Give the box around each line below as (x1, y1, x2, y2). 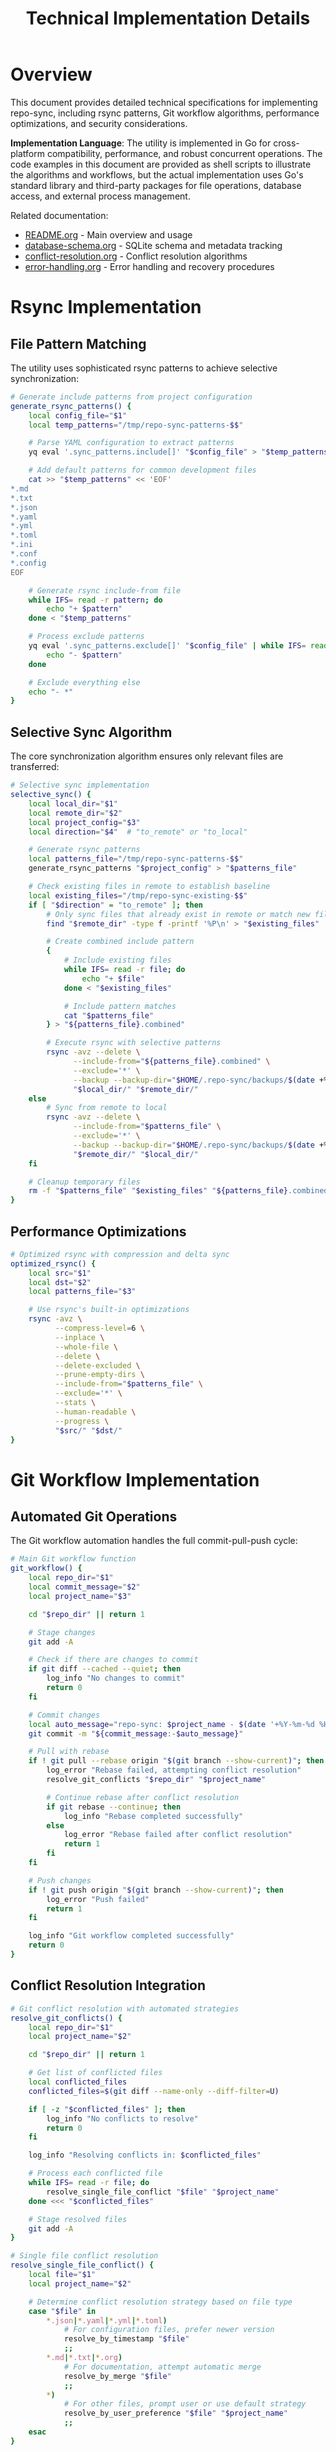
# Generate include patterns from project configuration (10, 392, 253, 402)
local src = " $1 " (28, 1268, 92, 1278)
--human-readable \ (54, 1407, 137, 1417)
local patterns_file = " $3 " (28, 1287, 137, 1297)
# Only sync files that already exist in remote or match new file (46, 909, 333, 919)
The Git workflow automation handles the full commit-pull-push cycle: (10, 1535, 298, 1547)
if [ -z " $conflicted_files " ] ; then (28, 2104, 186, 2114)
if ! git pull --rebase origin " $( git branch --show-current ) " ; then (28, 1756, 325, 1766)
